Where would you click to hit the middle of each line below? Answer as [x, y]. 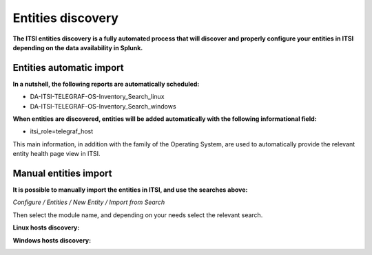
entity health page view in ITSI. [56, 154]
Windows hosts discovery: [52, 240]
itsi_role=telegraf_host [62, 131]
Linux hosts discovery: [46, 228]
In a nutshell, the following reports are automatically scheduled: [106, 84]
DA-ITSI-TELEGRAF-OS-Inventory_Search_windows [103, 106]
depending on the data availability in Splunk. [78, 47]
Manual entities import [62, 173]
